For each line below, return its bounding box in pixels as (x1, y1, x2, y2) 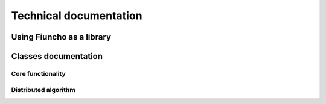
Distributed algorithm (11, 85, 75, 94)
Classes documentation (11, 51, 103, 61)
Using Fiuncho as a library (11, 32, 112, 42)
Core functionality (11, 69, 66, 78)
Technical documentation (11, 9, 142, 22)
